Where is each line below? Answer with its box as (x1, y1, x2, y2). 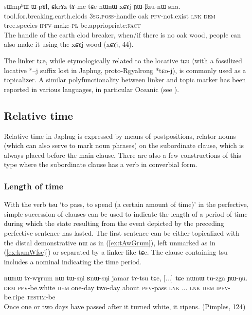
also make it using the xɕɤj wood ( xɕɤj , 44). (4, 39, 134, 49)
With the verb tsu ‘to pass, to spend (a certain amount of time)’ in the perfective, (4, 199, 249, 209)
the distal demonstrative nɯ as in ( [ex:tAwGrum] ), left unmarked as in (4, 237, 216, 247)
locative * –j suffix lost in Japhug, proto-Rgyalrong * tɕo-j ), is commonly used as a (4, 65, 246, 75)
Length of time (4, 180, 64, 192)
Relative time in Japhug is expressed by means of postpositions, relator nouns (4, 130, 236, 141)
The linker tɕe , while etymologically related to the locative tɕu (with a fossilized (4, 55, 242, 65)
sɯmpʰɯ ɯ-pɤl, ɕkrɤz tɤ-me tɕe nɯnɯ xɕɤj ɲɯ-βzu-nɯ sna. (4, 1, 180, 11)
